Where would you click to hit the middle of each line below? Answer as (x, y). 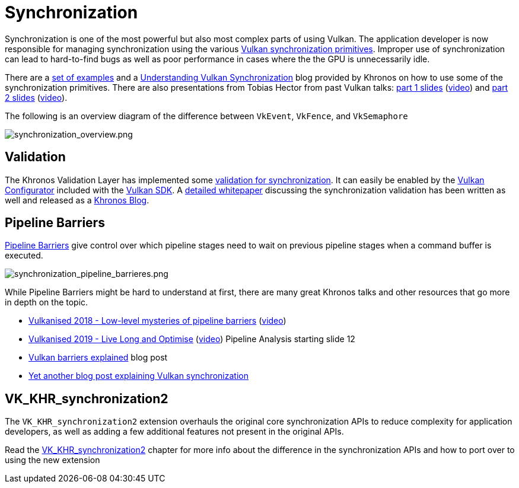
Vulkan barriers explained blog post (98, 358)
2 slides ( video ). (36, 97)
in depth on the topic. (47, 302)
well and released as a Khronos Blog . (77, 200)
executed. (24, 256)
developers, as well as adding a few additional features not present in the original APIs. (174, 432)
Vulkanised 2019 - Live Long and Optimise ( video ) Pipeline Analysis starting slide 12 (192, 339)
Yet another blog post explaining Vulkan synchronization (138, 376)
